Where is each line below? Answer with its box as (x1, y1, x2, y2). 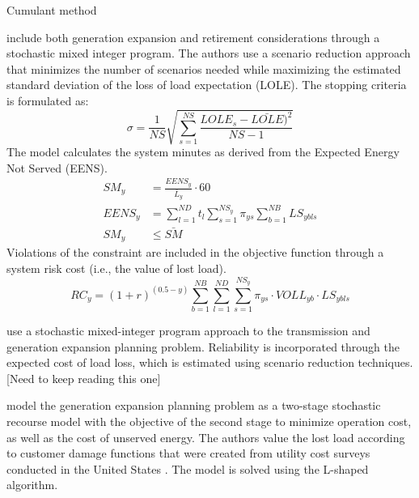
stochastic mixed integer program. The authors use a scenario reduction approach (6, 45, 411, 62)
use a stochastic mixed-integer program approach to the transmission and (6, 322, 370, 339)
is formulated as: (6, 92, 89, 109)
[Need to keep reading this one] (6, 369, 161, 386)
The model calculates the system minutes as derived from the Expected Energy (6, 143, 400, 160)
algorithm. (6, 476, 58, 493)
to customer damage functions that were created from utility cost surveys (6, 445, 370, 462)
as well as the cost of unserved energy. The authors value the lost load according (6, 428, 405, 445)
